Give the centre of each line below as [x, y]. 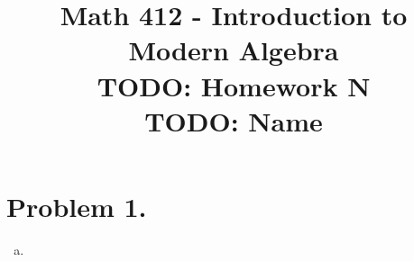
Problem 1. [77, 206]
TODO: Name [234, 120]
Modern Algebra [234, 50]
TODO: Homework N [234, 85]
